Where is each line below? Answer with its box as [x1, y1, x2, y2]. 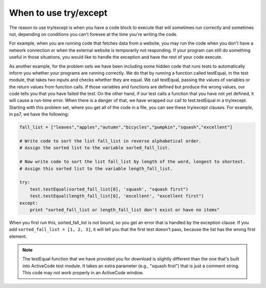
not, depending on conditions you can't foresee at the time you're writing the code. [9, 31, 178, 37]
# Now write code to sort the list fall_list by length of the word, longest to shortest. [19, 159, 246, 165]
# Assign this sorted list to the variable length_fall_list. [19, 166, 173, 172]
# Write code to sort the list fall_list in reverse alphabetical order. [19, 138, 201, 144]
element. [9, 233, 27, 239]
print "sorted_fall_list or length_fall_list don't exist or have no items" [30, 207, 220, 212]
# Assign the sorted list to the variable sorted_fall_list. [19, 145, 170, 151]
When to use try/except [9, 7, 108, 18]
